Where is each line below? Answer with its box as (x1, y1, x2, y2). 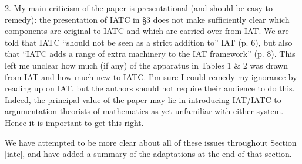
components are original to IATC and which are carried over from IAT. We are (5, 25, 289, 37)
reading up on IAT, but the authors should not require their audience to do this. (5, 82, 295, 94)
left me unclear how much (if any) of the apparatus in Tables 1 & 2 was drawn (5, 59, 288, 71)
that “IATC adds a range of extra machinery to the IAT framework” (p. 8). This (5, 47, 296, 60)
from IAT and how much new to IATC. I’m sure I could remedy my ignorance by (5, 70, 297, 83)
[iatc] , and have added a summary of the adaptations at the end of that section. (5, 148, 292, 160)
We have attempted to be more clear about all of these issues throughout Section (5, 136, 297, 148)
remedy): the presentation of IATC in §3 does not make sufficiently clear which (5, 13, 290, 25)
